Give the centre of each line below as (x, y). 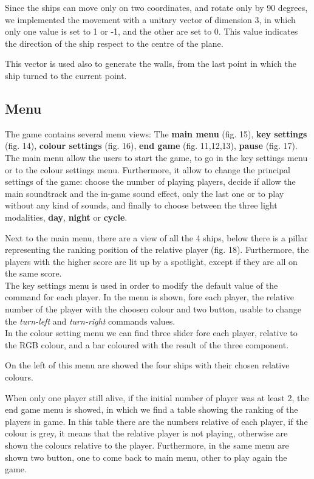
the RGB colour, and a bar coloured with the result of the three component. (147, 344)
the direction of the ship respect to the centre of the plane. (114, 43)
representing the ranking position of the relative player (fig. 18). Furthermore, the (157, 250)
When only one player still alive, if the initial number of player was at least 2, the (157, 397)
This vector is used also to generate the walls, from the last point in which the (151, 64)
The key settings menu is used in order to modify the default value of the (142, 285)
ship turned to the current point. (66, 75)
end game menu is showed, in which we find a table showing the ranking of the (152, 409)
